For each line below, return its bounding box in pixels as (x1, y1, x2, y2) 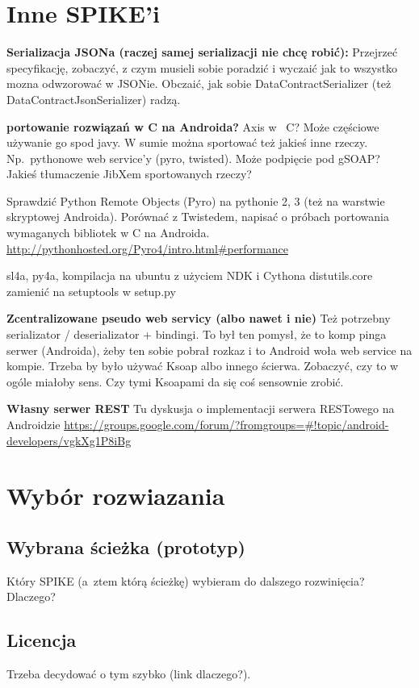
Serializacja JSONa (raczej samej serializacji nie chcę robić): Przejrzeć (6, 44, 398, 60)
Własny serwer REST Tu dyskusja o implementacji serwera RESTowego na (6, 400, 395, 417)
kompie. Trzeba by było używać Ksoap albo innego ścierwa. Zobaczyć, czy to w (6, 357, 399, 374)
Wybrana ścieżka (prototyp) (6, 534, 245, 559)
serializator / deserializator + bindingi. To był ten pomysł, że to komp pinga (6, 326, 387, 343)
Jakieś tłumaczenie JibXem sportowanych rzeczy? (6, 165, 252, 182)
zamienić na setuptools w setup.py (6, 282, 176, 299)
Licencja (6, 628, 77, 653)
